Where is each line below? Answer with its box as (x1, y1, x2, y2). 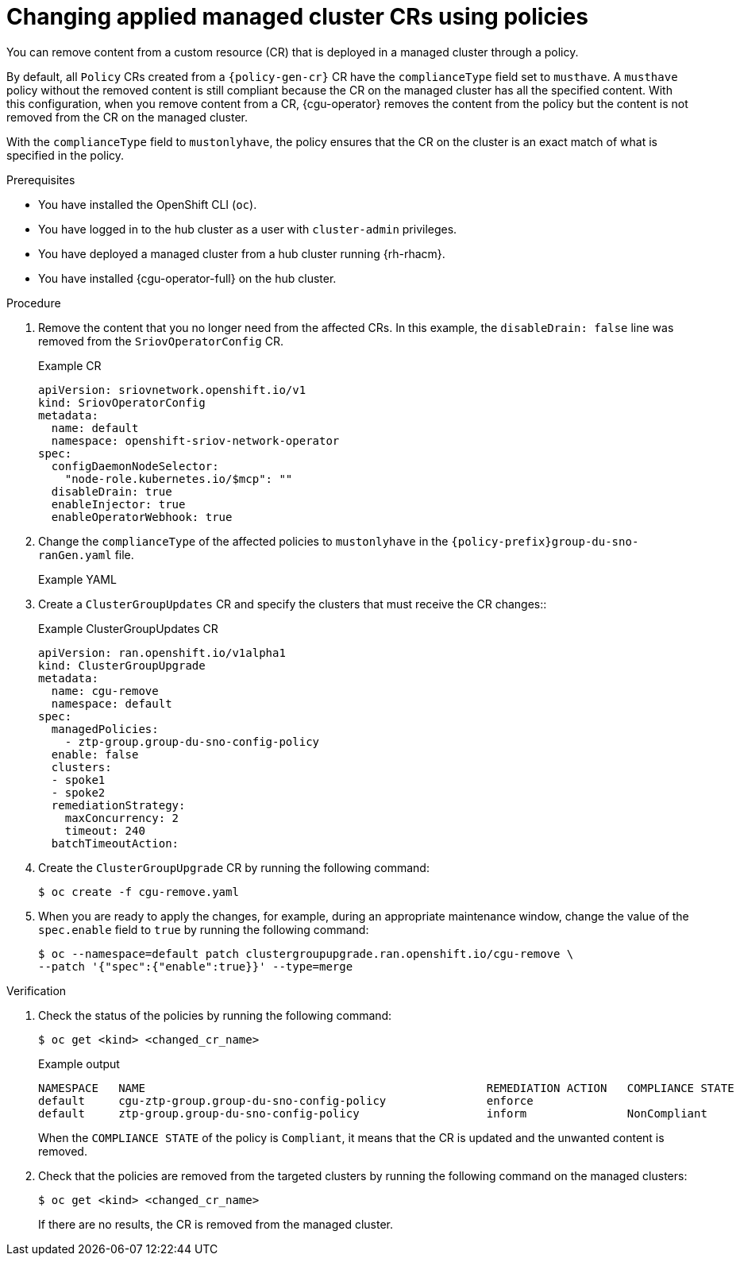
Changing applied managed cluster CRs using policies (6, 3, 588, 30)
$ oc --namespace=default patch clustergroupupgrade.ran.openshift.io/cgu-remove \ (38, 947, 574, 960)
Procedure (6, 295, 61, 310)
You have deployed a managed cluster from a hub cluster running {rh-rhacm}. (38, 246, 445, 261)
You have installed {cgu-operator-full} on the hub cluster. (38, 271, 337, 285)
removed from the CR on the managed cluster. (6, 110, 248, 124)
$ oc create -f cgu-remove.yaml (38, 885, 239, 898)
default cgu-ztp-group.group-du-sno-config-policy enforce (38, 1094, 534, 1107)
